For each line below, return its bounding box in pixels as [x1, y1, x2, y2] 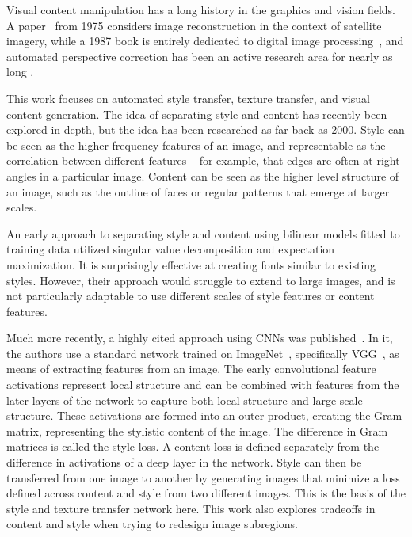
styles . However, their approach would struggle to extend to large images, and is [6, 272, 395, 288]
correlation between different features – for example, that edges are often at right [6, 152, 400, 169]
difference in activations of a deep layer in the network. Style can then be [6, 454, 362, 470]
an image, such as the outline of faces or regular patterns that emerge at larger [6, 183, 390, 200]
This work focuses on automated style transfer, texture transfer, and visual [6, 89, 370, 106]
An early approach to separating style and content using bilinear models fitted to [6, 225, 400, 242]
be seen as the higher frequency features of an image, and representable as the [6, 136, 386, 153]
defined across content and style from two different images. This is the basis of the [6, 485, 406, 501]
